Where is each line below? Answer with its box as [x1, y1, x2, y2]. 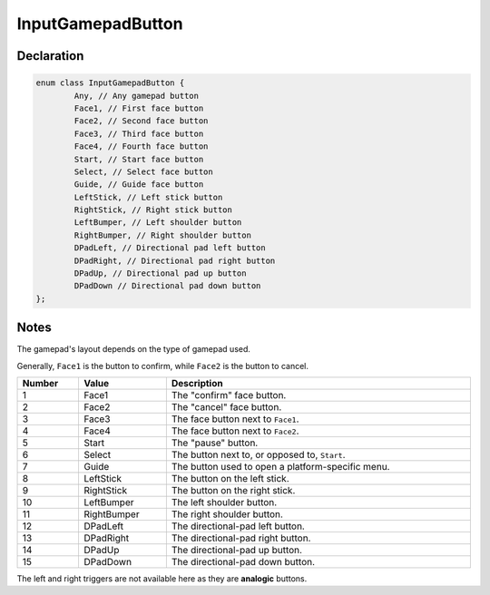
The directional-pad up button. [171, 544, 303, 557]
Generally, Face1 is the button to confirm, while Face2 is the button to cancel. [16, 360, 309, 371]
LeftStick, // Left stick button [73, 191, 223, 202]
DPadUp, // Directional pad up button [73, 268, 247, 278]
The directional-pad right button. [171, 532, 311, 544]
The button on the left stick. [171, 473, 289, 485]
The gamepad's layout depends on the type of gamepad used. [16, 344, 251, 355]
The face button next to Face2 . [171, 424, 299, 437]
